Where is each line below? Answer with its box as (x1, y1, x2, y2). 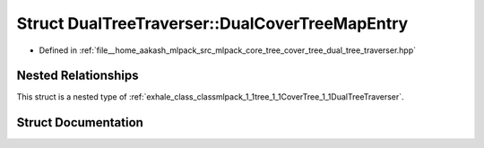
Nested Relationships (16, 68, 139, 83)
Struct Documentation (16, 115, 143, 130)
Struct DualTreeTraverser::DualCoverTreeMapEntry (16, 13, 409, 33)
